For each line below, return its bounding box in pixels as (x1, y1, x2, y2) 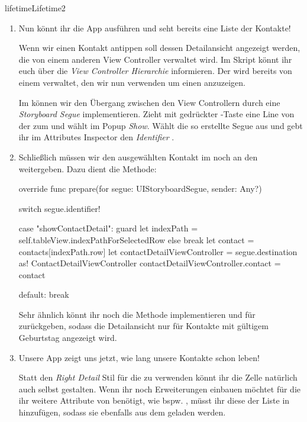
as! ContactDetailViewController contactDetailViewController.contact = (18, 257, 281, 269)
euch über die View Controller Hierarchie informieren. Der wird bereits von (18, 65, 292, 77)
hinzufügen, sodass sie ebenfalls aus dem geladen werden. (18, 406, 226, 418)
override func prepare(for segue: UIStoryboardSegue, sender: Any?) (18, 182, 262, 195)
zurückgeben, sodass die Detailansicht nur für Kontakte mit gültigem (18, 320, 269, 332)
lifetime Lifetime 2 (5, 2, 66, 14)
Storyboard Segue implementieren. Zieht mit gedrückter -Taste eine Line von (18, 108, 295, 120)
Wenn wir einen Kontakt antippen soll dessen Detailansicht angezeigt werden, (18, 41, 300, 54)
